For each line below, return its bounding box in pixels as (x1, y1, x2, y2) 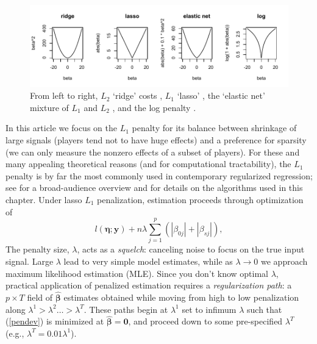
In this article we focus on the (5, 121, 117, 134)
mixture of (30, 101, 69, 113)
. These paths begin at (84, 303, 168, 315)
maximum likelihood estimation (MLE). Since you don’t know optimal (5, 267, 269, 279)
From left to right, (30, 89, 98, 102)
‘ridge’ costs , (113, 89, 163, 102)
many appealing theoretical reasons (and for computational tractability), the (5, 157, 291, 170)
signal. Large (5, 254, 54, 267)
